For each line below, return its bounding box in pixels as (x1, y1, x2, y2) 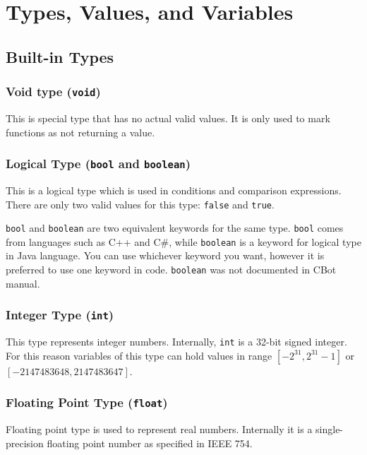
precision (6, 435, 44, 450)
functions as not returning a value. (6, 124, 155, 139)
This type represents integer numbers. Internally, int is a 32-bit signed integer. (6, 334, 347, 349)
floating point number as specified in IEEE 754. (47, 435, 253, 450)
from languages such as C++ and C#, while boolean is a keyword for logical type (6, 234, 361, 249)
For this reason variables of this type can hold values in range (6, 348, 272, 362)
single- (315, 422, 344, 437)
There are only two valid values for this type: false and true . (6, 196, 275, 211)
